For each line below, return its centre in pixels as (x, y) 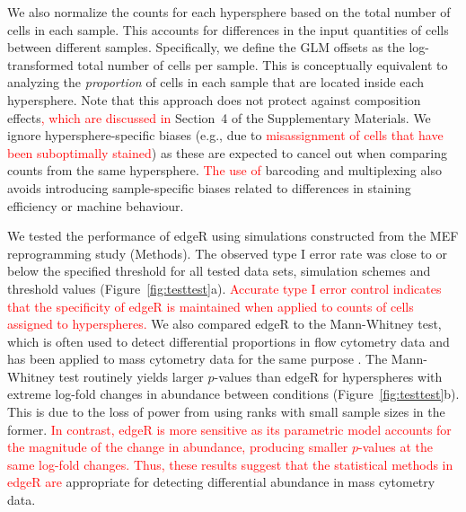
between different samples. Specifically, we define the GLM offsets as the (206, 47)
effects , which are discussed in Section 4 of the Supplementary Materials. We (219, 117)
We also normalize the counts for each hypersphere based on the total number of (229, 12)
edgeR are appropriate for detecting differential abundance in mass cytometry (221, 482)
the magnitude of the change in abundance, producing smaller (178, 447)
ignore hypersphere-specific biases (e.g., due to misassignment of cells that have (225, 135)
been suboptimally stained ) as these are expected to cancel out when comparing (227, 152)
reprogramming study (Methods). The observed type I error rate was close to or (227, 253)
